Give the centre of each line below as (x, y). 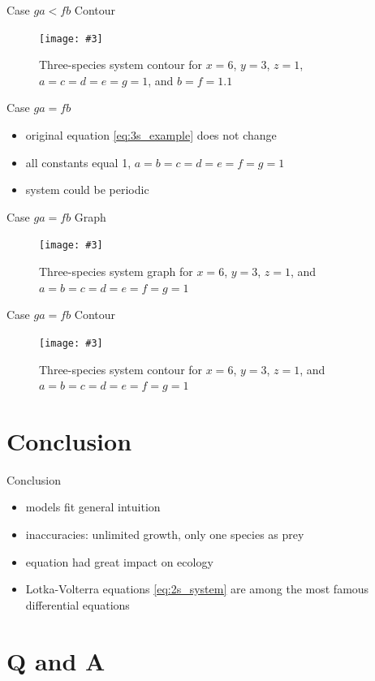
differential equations (78, 604)
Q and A (56, 660)
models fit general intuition (93, 507)
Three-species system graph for (116, 272)
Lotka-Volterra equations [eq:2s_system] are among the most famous (197, 589)
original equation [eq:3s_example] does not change (151, 135)
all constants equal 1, (78, 162)
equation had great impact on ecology (119, 561)
